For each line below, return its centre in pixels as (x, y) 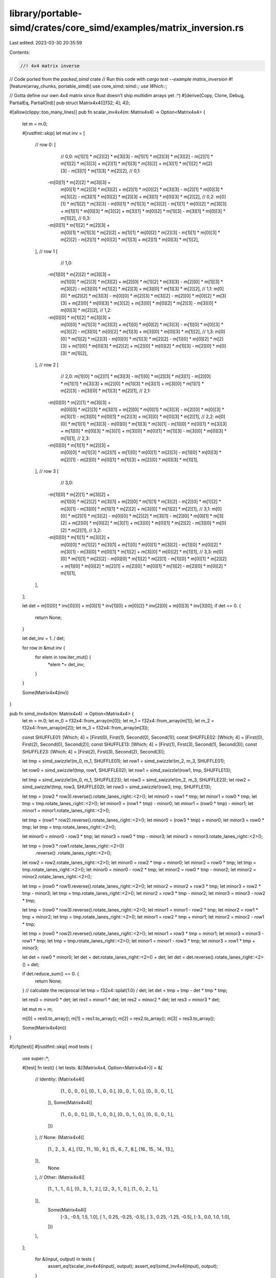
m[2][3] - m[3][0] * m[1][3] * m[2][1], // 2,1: (106, 391)
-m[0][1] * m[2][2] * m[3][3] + (79, 182)
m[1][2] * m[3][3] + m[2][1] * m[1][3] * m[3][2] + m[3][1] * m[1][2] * (131, 164)
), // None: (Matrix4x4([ (60, 1137)
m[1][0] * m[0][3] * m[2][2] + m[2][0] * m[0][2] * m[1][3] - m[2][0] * (143, 346)
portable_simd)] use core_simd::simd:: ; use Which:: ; (112, 86)
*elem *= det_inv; (66, 664)
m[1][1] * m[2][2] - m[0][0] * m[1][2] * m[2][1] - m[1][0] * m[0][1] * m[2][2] (149, 559)
